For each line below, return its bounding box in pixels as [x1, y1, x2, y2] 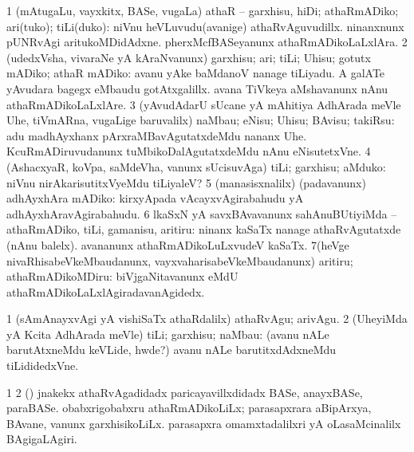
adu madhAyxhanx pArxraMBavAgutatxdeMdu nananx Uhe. [6, 127, 307, 143]
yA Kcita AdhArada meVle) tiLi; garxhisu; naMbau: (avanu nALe [6, 325, 329, 342]
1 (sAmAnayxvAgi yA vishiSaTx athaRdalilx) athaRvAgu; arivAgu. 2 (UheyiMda [6, 310, 408, 327]
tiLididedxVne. [6, 357, 79, 374]
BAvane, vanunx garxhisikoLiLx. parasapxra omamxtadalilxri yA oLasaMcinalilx [6, 415, 401, 431]
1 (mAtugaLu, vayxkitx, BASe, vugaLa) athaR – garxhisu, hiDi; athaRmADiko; [6, 2, 399, 18]
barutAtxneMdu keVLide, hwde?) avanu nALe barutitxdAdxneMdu [6, 341, 337, 358]
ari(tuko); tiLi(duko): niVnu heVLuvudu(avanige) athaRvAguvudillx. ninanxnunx [6, 18, 404, 34]
